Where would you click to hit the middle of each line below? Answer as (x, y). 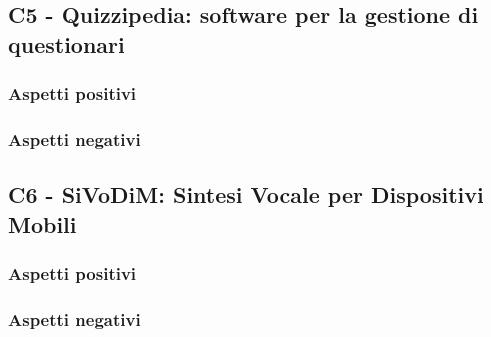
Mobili (42, 223)
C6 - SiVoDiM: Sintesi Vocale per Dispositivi (246, 194)
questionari (66, 43)
